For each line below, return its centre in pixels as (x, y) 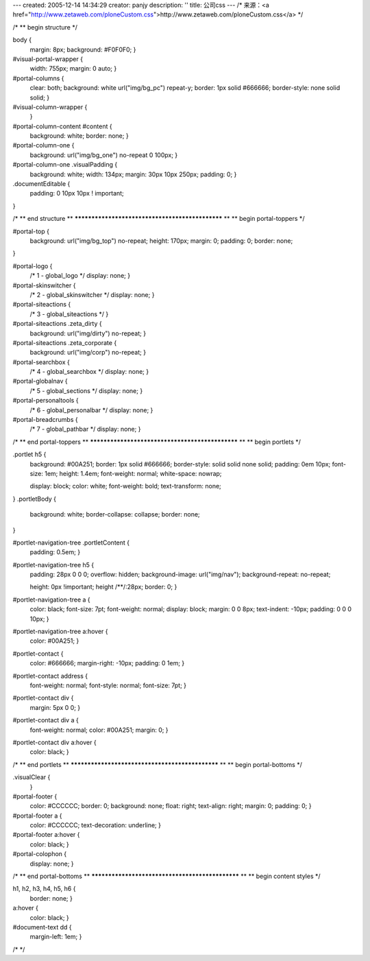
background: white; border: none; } (79, 136)
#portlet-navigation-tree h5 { (53, 565)
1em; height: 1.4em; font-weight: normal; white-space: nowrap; (133, 473)
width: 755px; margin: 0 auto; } (73, 69)
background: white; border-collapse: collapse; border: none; (115, 514)
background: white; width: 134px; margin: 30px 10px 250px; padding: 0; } (133, 174)
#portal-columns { (38, 78)
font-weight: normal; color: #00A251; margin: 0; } (99, 730)
